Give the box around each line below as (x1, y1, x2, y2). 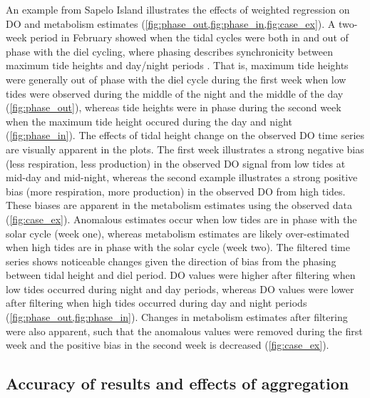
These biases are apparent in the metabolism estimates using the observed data (6, 198, 353, 213)
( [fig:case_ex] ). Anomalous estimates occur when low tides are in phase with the (6, 211, 357, 226)
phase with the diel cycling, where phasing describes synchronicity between (6, 44, 333, 58)
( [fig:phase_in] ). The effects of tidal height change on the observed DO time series (6, 128, 365, 143)
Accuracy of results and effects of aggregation (6, 372, 349, 394)
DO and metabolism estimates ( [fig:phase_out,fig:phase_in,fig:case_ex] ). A (6, 16, 336, 31)
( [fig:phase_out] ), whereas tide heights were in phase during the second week (6, 100, 341, 115)
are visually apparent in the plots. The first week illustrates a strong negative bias (6, 141, 364, 156)
